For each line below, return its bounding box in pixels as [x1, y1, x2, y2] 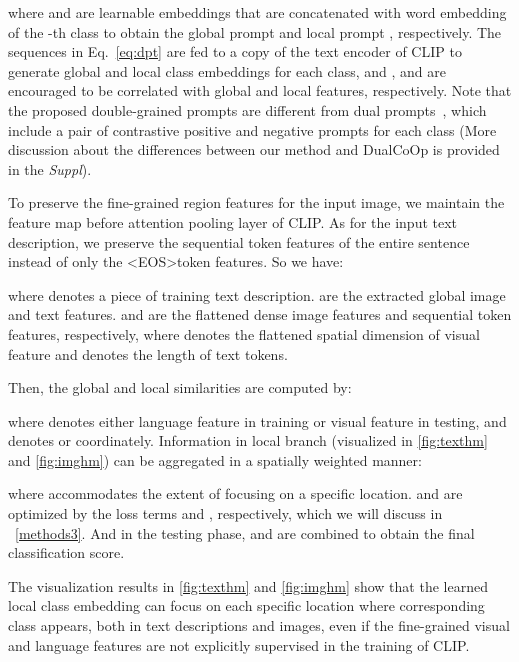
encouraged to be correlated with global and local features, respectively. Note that [8, 80, 512, 101]
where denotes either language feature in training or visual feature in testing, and [8, 410, 507, 431]
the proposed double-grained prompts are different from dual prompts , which [8, 99, 487, 120]
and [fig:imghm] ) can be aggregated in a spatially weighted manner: [8, 449, 422, 470]
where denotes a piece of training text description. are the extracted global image [8, 284, 506, 305]
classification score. [8, 542, 125, 563]
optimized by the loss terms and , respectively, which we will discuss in [8, 503, 443, 524]
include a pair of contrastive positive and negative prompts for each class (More [8, 119, 497, 140]
